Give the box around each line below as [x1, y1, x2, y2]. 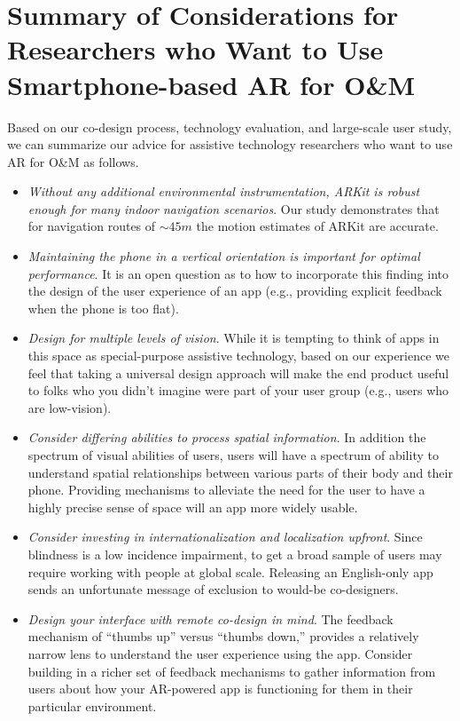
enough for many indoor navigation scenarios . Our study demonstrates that [27, 199, 440, 218]
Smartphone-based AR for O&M [7, 66, 415, 102]
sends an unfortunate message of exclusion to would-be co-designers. [27, 580, 399, 598]
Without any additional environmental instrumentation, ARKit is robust [27, 182, 420, 201]
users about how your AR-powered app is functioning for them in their [27, 679, 413, 698]
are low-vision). [27, 398, 112, 416]
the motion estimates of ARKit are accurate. [196, 217, 439, 235]
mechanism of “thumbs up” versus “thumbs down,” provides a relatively [27, 627, 419, 646]
